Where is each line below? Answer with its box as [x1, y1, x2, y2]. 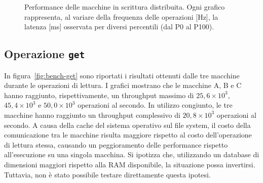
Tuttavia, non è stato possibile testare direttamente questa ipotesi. [4, 169, 211, 179]
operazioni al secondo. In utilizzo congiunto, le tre [78, 100, 233, 110]
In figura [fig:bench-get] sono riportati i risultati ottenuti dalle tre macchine [4, 70, 240, 80]
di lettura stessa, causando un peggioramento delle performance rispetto [4, 139, 228, 150]
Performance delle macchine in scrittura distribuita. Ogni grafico [24, 2, 225, 12]
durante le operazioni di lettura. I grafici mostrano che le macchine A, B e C [4, 80, 242, 90]
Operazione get [4, 46, 85, 62]
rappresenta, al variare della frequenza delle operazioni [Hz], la [24, 11, 218, 22]
